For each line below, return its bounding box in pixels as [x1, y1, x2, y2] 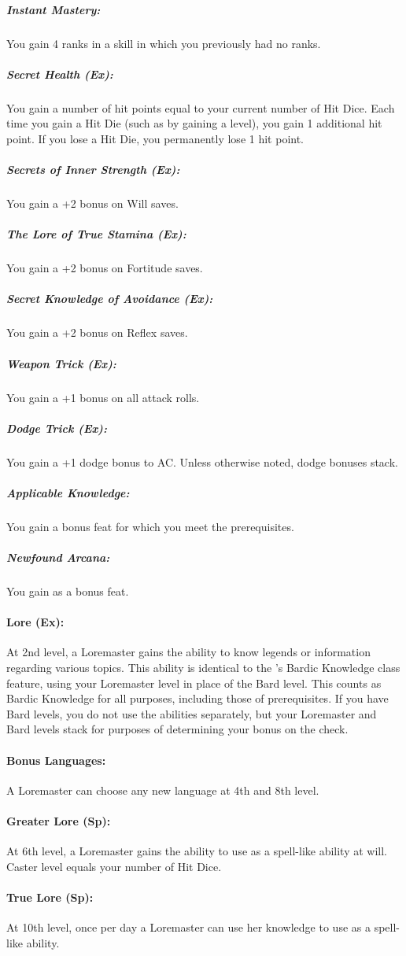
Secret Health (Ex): [6, 65, 113, 82]
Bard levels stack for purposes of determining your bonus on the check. [6, 721, 349, 737]
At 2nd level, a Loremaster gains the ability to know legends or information [6, 644, 371, 660]
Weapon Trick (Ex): [6, 355, 116, 371]
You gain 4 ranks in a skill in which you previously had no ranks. [6, 35, 321, 51]
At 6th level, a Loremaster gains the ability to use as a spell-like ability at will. [6, 843, 388, 859]
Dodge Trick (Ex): [6, 419, 107, 436]
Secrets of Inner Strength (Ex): [6, 161, 180, 178]
